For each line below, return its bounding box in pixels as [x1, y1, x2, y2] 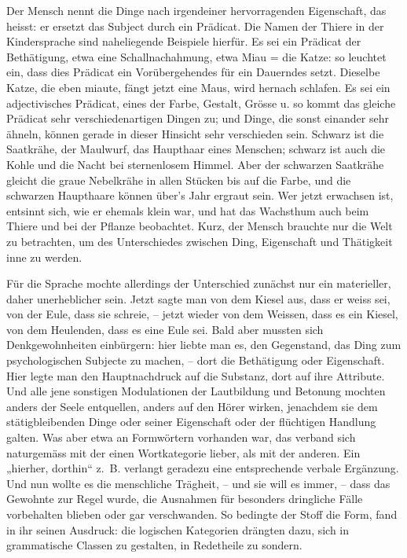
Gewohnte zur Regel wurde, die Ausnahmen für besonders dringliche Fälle [6, 490, 363, 507]
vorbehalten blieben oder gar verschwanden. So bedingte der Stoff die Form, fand [6, 506, 398, 522]
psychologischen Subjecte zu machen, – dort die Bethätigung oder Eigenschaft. [6, 352, 385, 369]
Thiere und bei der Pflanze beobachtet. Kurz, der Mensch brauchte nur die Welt [6, 218, 393, 234]
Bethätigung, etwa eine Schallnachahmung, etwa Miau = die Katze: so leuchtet [6, 48, 387, 64]
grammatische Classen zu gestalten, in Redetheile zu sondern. [6, 537, 302, 553]
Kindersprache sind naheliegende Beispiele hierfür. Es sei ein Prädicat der [6, 33, 361, 50]
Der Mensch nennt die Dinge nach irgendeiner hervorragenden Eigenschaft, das [6, 2, 387, 18]
